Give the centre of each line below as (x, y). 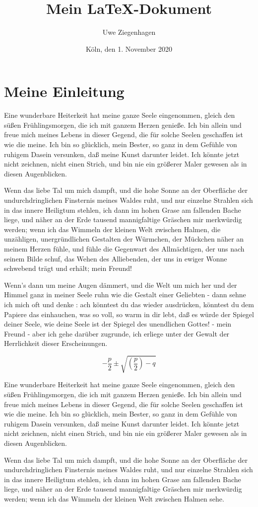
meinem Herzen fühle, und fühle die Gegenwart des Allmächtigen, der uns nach (124, 248)
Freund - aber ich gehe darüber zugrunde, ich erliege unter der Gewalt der (117, 333)
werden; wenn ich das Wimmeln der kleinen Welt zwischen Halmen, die (112, 229)
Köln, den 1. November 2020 (129, 48)
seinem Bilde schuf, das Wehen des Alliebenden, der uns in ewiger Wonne (116, 258)
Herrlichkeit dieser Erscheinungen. (56, 343)
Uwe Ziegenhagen (129, 32)
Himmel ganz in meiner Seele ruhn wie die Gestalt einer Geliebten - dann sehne (125, 295)
